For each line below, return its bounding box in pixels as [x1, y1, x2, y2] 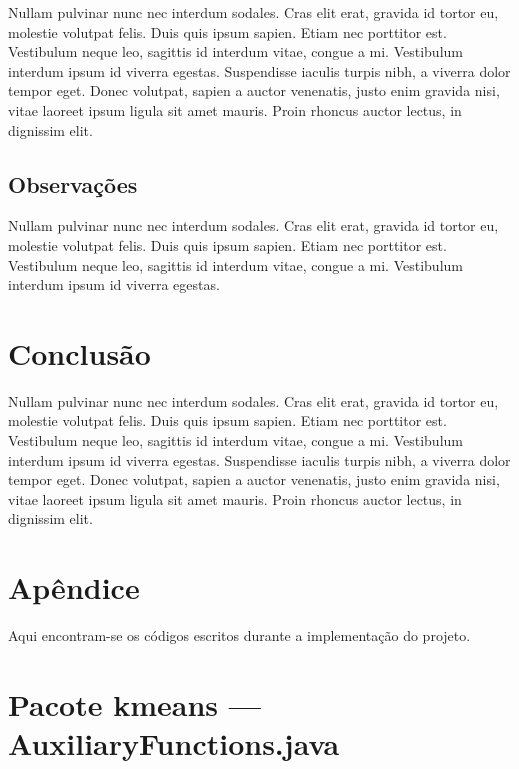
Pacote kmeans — [8, 683, 261, 724]
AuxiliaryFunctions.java [8, 723, 340, 764]
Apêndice [8, 567, 140, 608]
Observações [8, 168, 138, 199]
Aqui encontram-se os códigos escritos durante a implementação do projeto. [8, 625, 471, 646]
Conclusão [8, 332, 151, 373]
